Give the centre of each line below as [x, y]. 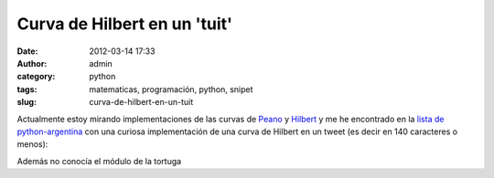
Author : [32, 63]
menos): [32, 144]
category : [36, 77]
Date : [27, 51]
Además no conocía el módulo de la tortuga [99, 161]
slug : [27, 102]
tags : [27, 89]
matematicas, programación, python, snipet [171, 89]
